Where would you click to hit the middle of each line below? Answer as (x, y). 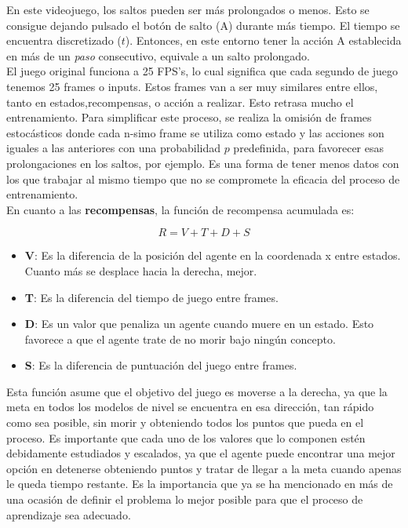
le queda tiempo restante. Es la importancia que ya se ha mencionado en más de (200, 484)
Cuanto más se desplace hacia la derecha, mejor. (141, 270)
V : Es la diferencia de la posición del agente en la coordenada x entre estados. (213, 255)
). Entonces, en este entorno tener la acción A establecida (263, 40)
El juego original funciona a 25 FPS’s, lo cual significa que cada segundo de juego (202, 71)
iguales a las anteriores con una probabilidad (113, 148)
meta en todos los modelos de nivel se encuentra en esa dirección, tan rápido (190, 407)
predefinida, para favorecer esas (309, 148)
